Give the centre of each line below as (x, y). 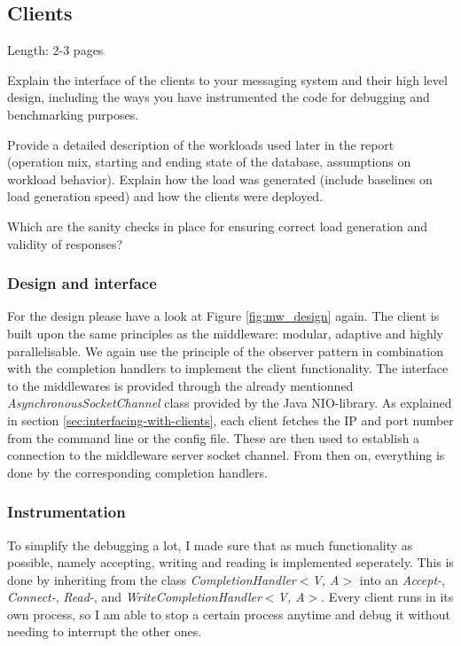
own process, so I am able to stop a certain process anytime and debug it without (229, 614)
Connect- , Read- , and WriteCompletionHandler (134, 597)
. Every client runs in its (387, 597)
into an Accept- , (402, 579)
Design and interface (82, 283)
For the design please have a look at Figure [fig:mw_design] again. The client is (223, 316)
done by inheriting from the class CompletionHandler (152, 579)
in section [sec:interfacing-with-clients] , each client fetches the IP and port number (230, 420)
